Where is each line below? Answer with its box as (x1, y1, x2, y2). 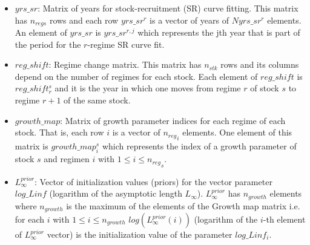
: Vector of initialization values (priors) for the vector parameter (35, 175, 272, 188)
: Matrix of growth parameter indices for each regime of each (60, 114, 286, 126)
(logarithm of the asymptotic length (49, 187, 182, 200)
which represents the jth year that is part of (137, 26, 300, 39)
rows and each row (49, 13, 119, 26)
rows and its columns (220, 58, 299, 71)
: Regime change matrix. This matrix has (48, 58, 202, 71)
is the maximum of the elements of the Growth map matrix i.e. (66, 199, 300, 212)
